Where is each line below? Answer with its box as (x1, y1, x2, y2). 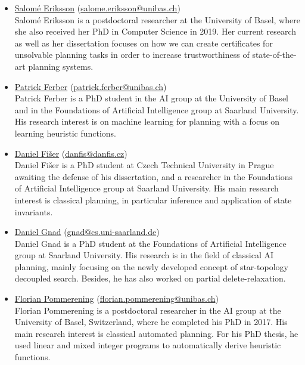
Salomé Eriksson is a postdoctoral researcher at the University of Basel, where (14, 13, 300, 26)
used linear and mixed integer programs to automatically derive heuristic (14, 339, 281, 351)
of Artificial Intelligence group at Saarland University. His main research (14, 182, 279, 194)
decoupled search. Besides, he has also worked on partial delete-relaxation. (14, 272, 286, 284)
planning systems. (28, 60, 94, 72)
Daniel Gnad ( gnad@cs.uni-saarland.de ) (14, 225, 160, 238)
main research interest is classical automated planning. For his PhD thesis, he (14, 327, 298, 339)
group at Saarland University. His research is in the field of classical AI (14, 249, 274, 261)
